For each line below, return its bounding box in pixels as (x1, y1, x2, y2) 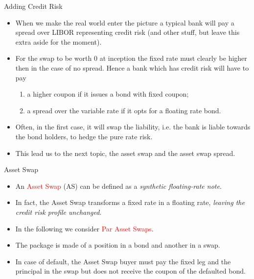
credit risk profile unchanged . (15, 206, 102, 217)
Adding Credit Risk (4, 1, 63, 11)
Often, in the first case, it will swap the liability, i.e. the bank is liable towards (15, 122, 251, 132)
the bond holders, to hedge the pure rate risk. (15, 131, 153, 141)
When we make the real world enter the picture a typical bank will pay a (15, 17, 234, 27)
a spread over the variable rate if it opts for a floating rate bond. (27, 105, 221, 115)
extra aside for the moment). (15, 36, 102, 47)
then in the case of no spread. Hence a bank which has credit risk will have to (15, 62, 249, 73)
